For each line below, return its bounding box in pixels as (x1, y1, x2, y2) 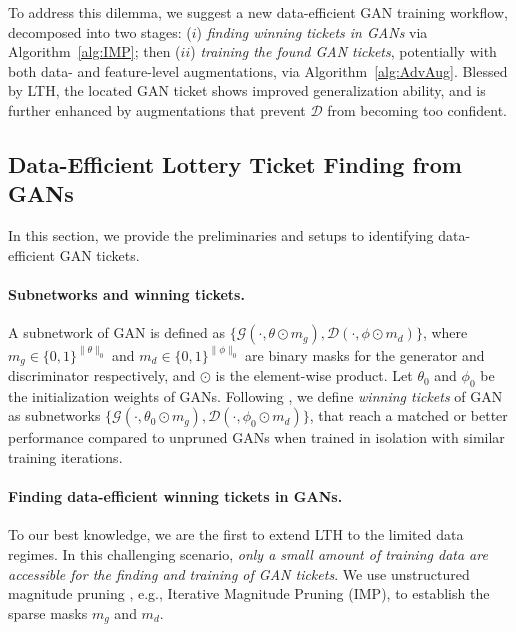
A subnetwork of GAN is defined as (8, 322, 225, 343)
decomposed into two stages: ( (8, 21, 192, 42)
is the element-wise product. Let (215, 365, 413, 386)
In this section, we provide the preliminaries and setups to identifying (8, 225, 434, 246)
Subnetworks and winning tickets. (8, 283, 245, 304)
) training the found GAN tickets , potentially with (190, 41, 497, 62)
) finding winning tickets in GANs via (196, 21, 428, 42)
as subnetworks (8, 405, 101, 426)
